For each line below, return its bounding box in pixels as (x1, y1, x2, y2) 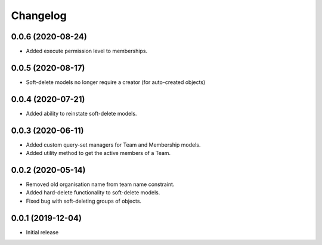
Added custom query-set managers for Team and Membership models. (26, 141, 201, 148)
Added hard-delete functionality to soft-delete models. (26, 189, 160, 196)
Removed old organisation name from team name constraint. (26, 181, 175, 188)
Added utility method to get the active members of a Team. (26, 150, 171, 157)
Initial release (26, 228, 59, 235)
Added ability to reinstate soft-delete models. (26, 110, 137, 117)
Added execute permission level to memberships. (26, 48, 148, 55)
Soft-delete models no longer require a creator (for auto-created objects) (26, 78, 206, 86)
